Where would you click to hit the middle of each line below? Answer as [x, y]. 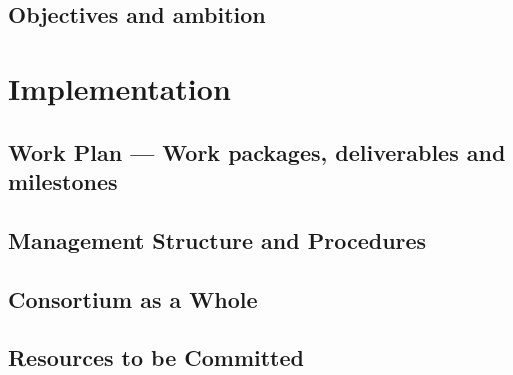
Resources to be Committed [156, 357]
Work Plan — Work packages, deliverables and [257, 151]
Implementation [119, 87]
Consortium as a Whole [133, 298]
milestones [63, 180]
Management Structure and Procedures [217, 239]
